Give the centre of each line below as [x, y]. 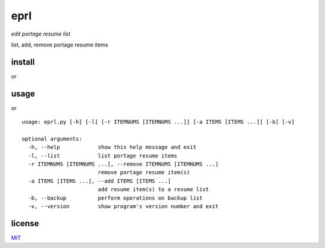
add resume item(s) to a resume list [153, 189]
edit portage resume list [41, 34]
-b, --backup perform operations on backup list [115, 198]
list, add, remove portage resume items [60, 45]
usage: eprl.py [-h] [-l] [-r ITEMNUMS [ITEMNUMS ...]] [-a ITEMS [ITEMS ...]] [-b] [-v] [158, 122]
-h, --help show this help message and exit [112, 147]
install [23, 62]
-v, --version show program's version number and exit [123, 206]
